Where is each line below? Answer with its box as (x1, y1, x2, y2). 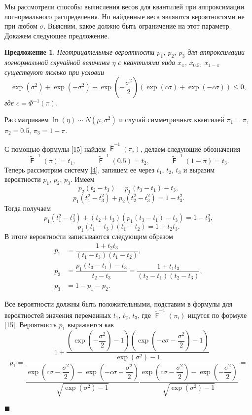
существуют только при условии (4, 67, 104, 77)
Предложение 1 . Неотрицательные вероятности (4, 47, 155, 57)
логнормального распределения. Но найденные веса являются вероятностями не (4, 11, 245, 21)
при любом (4, 21, 37, 31)
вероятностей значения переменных (4, 310, 111, 320)
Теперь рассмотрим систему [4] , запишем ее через (4, 164, 155, 174)
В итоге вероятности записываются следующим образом (4, 231, 173, 242)
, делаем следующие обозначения (140, 143, 240, 154)
